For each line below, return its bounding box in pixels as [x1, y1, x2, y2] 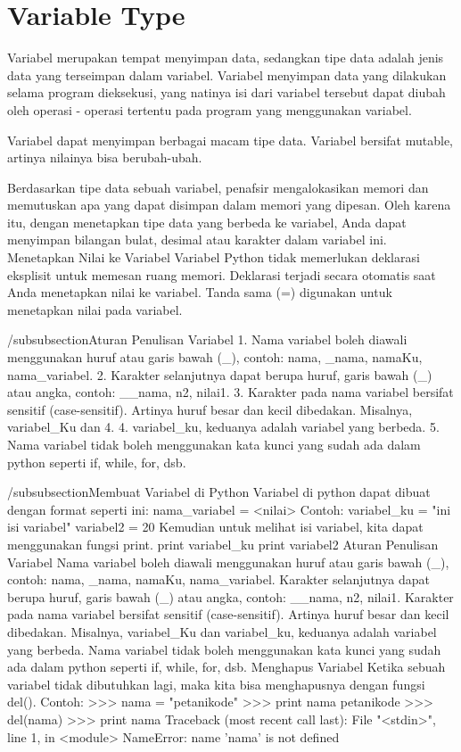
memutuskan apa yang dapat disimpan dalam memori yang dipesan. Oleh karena [7, 195, 451, 214]
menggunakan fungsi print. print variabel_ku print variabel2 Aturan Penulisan [7, 534, 439, 553]
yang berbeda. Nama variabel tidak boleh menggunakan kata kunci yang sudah [7, 640, 441, 658]
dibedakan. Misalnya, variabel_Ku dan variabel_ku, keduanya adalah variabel [7, 622, 437, 640]
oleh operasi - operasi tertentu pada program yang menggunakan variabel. [7, 100, 412, 119]
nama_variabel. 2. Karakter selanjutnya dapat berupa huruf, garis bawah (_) [7, 365, 432, 384]
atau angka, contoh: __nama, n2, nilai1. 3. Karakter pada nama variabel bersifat [7, 383, 454, 401]
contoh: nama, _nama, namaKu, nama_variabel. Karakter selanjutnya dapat [7, 570, 430, 589]
